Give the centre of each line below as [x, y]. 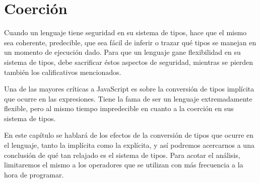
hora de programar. [34, 174]
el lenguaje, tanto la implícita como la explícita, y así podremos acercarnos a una [129, 145]
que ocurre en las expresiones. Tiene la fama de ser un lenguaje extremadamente [128, 98]
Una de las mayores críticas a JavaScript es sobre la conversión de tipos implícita [129, 89]
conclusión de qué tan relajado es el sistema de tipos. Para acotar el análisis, [122, 155]
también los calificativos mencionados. [63, 72]
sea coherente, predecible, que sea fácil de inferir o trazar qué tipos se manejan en [130, 42]
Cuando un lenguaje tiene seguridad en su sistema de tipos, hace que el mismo [125, 32]
